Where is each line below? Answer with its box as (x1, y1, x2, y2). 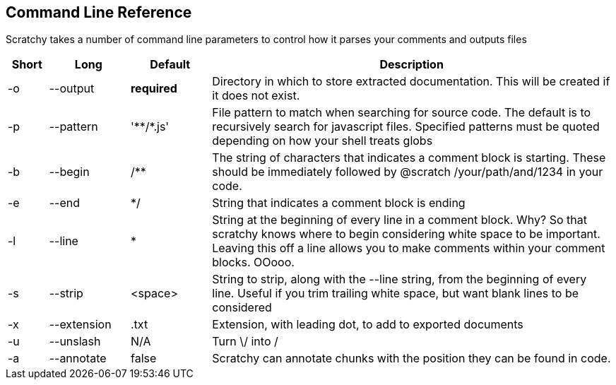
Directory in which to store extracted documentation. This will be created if (212, 74, 610, 89)
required (130, 81, 177, 96)
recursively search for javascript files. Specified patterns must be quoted (212, 119, 600, 134)
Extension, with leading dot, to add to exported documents (212, 317, 523, 332)
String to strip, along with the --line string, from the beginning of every (212, 272, 587, 287)
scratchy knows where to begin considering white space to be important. (212, 227, 600, 242)
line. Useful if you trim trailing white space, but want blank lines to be (212, 286, 579, 301)
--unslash (49, 334, 101, 349)
